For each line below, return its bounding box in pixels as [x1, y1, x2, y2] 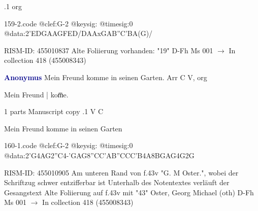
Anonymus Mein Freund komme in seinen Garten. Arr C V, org [4, 72, 207, 82]
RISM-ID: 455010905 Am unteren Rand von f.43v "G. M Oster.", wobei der [4, 167, 239, 178]
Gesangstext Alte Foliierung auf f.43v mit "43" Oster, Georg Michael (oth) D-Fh [4, 187, 254, 197]
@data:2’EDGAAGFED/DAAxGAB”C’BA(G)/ [4, 28, 153, 39]
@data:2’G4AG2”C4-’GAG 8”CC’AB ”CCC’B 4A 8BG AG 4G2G [4, 150, 195, 160]
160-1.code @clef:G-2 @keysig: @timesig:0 [4, 140, 133, 151]
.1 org [4, 1, 22, 11]
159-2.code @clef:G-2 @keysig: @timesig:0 [4, 18, 133, 28]
